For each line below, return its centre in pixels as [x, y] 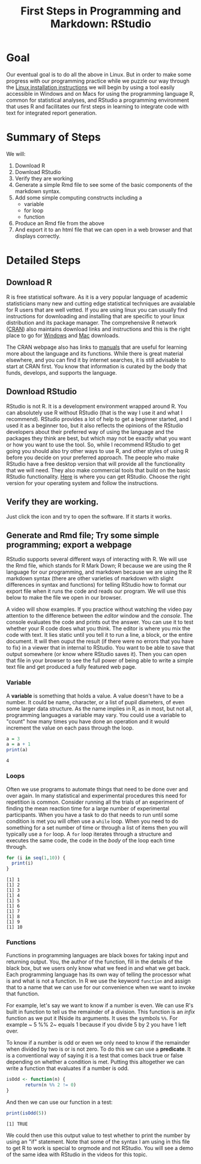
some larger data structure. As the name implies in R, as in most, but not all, [100, 709]
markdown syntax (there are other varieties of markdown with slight [90, 578]
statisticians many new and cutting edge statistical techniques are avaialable [101, 303]
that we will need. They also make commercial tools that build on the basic [98, 470]
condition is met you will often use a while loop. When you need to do [92, 821]
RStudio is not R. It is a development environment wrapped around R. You [97, 406]
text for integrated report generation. [52, 113]
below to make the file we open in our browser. [64, 598]
